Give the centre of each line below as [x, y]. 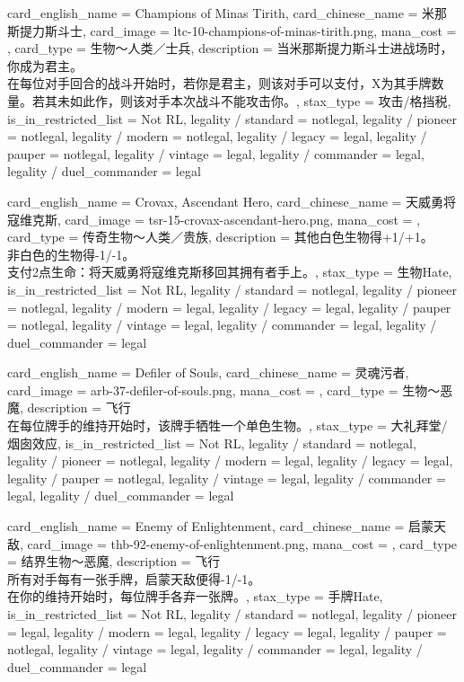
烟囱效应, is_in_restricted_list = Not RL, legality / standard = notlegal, [212, 443]
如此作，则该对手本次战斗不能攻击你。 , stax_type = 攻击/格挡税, [260, 100]
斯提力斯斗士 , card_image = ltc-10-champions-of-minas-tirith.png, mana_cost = [232, 30]
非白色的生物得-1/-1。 [71, 254]
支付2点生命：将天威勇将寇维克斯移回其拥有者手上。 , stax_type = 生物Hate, [230, 272]
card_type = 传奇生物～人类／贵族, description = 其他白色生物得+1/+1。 [220, 237]
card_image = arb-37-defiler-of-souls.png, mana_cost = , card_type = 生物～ [224, 390]
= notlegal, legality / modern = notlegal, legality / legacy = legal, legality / [217, 136]
